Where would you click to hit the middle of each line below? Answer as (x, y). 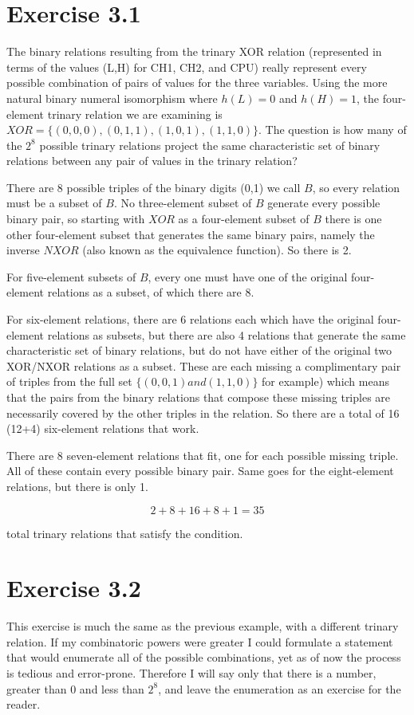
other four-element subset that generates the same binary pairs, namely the (191, 234)
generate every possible (324, 203)
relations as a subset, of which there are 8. (151, 292)
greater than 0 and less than (75, 688)
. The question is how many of (333, 130)
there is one (353, 219)
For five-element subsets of (71, 276)
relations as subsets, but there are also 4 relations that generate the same (227, 334)
